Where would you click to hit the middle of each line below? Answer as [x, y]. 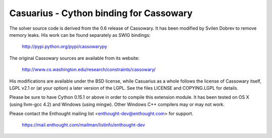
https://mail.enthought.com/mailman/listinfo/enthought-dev [84, 125]
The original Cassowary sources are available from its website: [74, 58]
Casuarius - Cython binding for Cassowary [101, 13]
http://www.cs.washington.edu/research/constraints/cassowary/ [89, 70]
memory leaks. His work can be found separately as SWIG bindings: [80, 35]
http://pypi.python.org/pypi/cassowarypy [65, 47]
